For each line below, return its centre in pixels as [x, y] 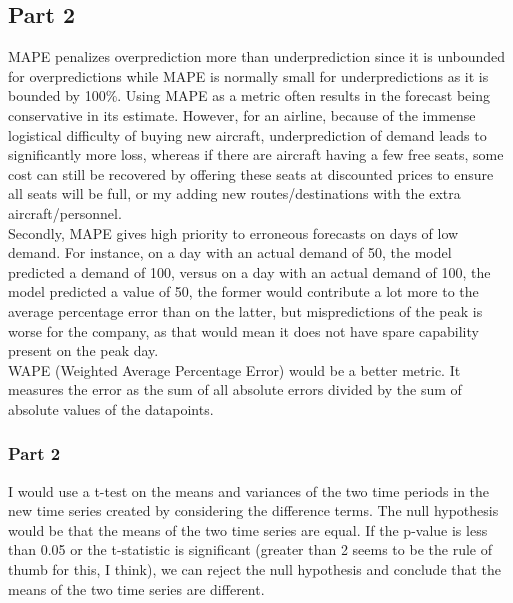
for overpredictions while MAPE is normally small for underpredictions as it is [248, 75]
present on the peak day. [83, 350]
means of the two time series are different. [136, 588]
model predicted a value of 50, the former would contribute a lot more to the [243, 291]
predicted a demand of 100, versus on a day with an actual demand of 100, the [249, 271]
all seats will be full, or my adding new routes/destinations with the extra [234, 193]
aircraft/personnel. [65, 212]
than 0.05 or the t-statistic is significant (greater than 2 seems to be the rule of [250, 549]
